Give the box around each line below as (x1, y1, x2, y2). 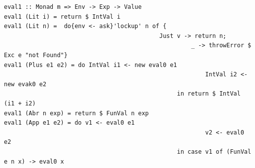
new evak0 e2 (4, 80, 46, 88)
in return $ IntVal (177, 90, 241, 98)
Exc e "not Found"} (4, 51, 68, 59)
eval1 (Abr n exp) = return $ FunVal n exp (4, 109, 149, 117)
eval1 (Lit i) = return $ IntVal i (4, 13, 121, 20)
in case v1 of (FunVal (177, 148, 252, 155)
